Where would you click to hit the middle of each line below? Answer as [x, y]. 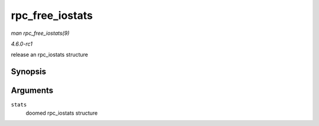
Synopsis [29, 72]
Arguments [32, 91]
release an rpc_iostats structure [50, 55]
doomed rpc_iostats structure [62, 113]
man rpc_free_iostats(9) [40, 33]
